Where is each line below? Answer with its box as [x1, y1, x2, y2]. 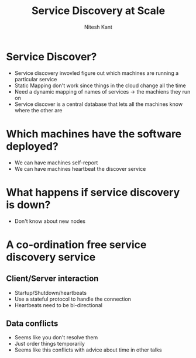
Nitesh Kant [84, 23, 113, 30]
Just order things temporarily [14, 340, 85, 347]
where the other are [14, 106, 63, 113]
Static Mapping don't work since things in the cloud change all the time [14, 82, 186, 89]
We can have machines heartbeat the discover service [14, 165, 146, 172]
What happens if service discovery [6, 185, 180, 199]
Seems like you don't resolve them [14, 334, 98, 341]
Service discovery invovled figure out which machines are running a [14, 69, 179, 77]
